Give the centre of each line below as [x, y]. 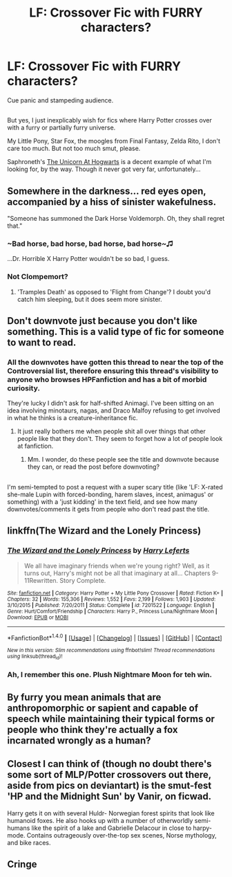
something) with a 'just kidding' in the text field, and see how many [103, 501]
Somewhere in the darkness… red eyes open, [107, 191]
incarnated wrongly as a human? [79, 740]
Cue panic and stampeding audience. [60, 100]
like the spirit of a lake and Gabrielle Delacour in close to [112, 828]
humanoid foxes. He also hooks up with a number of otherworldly [100, 820]
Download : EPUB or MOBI [38, 617]
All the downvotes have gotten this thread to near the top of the [116, 363]
